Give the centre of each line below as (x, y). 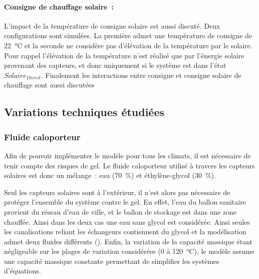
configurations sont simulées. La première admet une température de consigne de (128, 35)
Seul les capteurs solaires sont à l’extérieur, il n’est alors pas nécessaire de (117, 192)
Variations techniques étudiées (84, 112)
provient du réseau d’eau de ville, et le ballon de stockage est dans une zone (120, 211)
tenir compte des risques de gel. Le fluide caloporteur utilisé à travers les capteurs (129, 165)
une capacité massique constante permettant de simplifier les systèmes (112, 261)
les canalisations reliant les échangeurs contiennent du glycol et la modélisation (125, 231)
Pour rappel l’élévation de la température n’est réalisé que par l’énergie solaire (124, 55)
